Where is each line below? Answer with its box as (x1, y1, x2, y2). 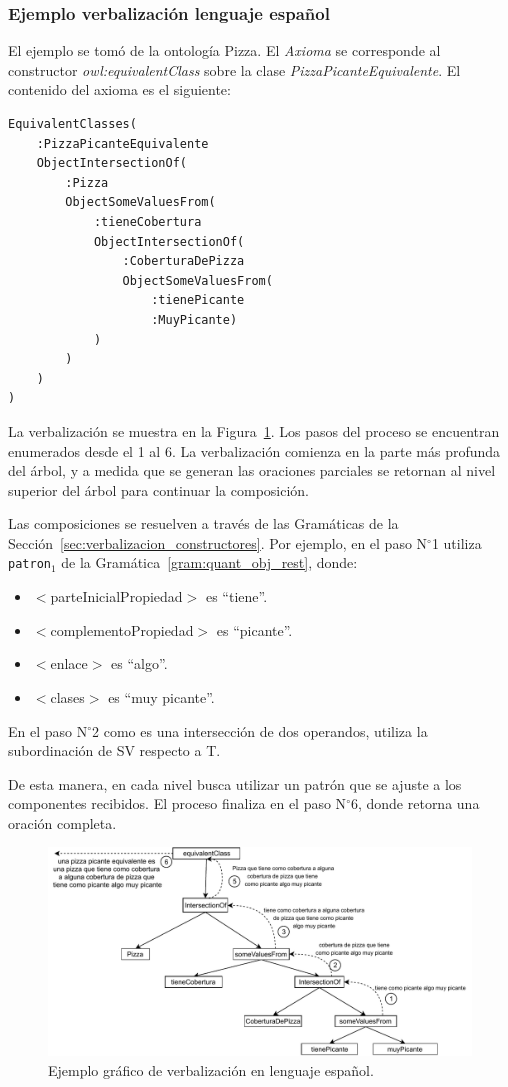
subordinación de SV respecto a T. (8, 740, 221, 761)
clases (50, 686, 85, 707)
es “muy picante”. (108, 686, 215, 707)
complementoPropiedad (50, 619, 194, 640)
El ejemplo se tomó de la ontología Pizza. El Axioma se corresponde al (8, 40, 441, 61)
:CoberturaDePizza (122, 254, 245, 269)
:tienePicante (151, 293, 245, 308)
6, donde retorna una (350, 793, 480, 814)
